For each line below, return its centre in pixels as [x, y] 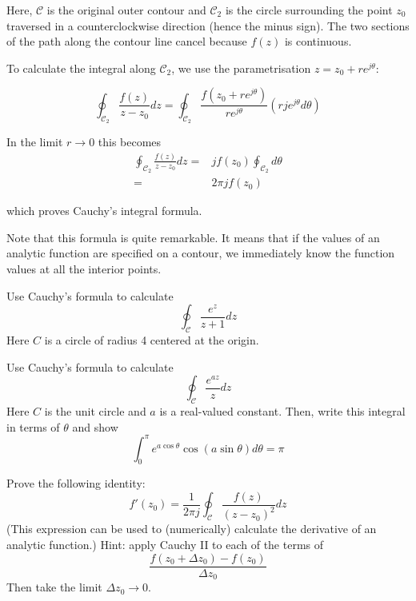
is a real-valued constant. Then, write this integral [282, 410]
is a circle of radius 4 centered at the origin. [152, 339]
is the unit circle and [95, 410]
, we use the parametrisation [241, 68]
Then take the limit [54, 587]
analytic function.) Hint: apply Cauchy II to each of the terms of [165, 545]
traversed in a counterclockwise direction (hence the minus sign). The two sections [208, 25]
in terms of [33, 426]
